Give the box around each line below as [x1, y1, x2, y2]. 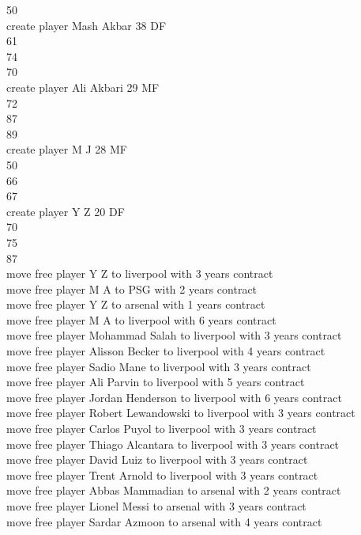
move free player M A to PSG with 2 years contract [6, 280, 258, 297]
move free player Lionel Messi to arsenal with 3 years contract [6, 498, 306, 514]
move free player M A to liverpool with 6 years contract [6, 311, 276, 328]
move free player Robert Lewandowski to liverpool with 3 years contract [6, 404, 355, 421]
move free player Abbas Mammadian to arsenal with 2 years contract [6, 482, 341, 499]
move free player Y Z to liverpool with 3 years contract [6, 265, 273, 282]
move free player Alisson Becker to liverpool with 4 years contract [6, 343, 325, 359]
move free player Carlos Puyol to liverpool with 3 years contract [6, 420, 317, 437]
